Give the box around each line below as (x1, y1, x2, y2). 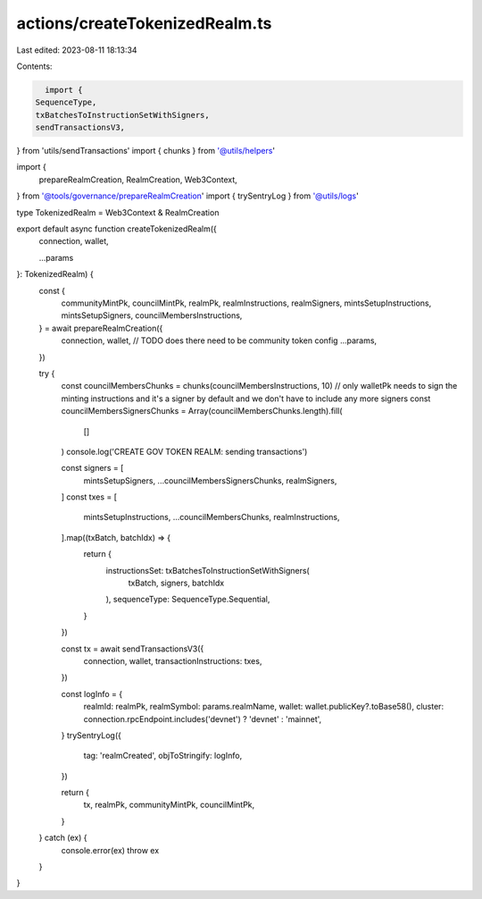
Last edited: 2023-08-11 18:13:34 (16, 45, 137, 55)
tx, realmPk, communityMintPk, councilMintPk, (83, 800, 255, 811)
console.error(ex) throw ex (61, 844, 160, 855)
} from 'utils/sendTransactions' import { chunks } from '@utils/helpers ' (16, 146, 276, 156)
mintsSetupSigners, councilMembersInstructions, (61, 310, 243, 321)
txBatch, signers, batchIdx (128, 577, 225, 589)
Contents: (16, 61, 53, 71)
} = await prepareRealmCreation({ (38, 323, 163, 333)
